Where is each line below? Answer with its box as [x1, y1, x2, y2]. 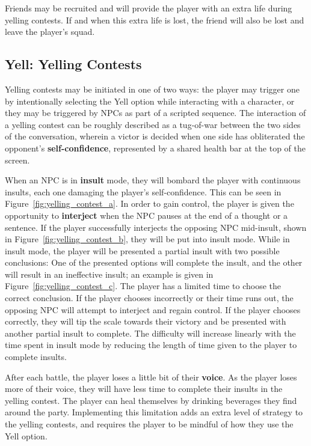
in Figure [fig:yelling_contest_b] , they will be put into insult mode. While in [5, 233, 290, 245]
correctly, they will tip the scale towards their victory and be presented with [5, 315, 286, 328]
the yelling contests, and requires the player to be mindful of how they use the [5, 418, 294, 430]
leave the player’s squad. [5, 25, 95, 38]
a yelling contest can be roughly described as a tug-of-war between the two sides [5, 118, 301, 130]
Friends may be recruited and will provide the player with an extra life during [5, 2, 292, 14]
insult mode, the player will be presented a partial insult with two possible [5, 244, 280, 257]
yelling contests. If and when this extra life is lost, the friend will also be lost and [5, 13, 304, 26]
